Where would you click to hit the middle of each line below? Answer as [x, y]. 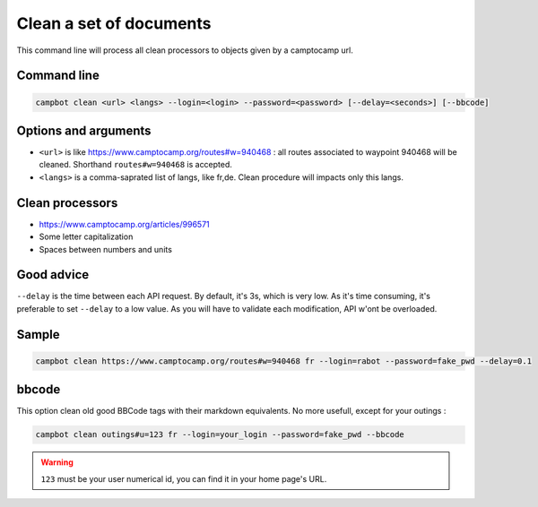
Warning [57, 462]
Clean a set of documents [114, 23]
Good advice [53, 275]
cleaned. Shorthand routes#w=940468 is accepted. [136, 165]
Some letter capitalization [86, 236]
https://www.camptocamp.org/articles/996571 [124, 224]
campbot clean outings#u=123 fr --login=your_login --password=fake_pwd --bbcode [220, 435]
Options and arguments [84, 130]
